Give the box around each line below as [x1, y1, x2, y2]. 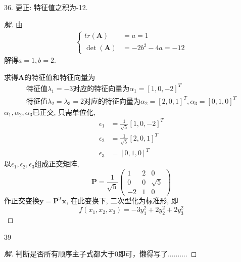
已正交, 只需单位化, [32, 106, 95, 117]
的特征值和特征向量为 [24, 71, 95, 82]
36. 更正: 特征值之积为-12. [4, 2, 88, 12]
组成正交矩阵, [34, 158, 79, 169]
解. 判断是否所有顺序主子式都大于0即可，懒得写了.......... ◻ [4, 248, 197, 259]
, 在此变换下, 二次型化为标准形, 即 [66, 195, 178, 206]
